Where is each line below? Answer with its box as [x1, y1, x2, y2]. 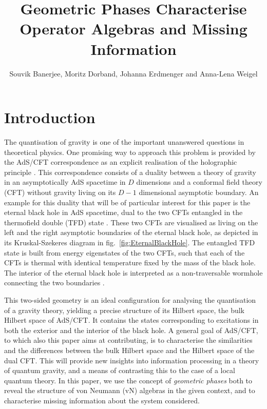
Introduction [4, 107, 96, 128]
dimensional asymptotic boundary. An [139, 187, 259, 197]
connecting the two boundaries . [4, 277, 105, 288]
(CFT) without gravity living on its [4, 187, 116, 197]
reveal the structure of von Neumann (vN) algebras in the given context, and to [4, 385, 255, 396]
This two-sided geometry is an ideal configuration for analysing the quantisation [4, 294, 256, 305]
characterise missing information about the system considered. [4, 395, 200, 405]
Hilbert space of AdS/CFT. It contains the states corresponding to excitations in [4, 315, 259, 325]
